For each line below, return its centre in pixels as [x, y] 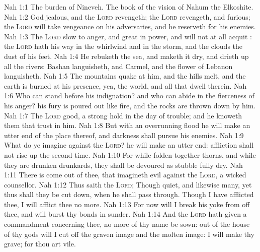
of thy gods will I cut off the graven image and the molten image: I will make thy [129, 234]
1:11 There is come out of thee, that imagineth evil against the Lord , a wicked [125, 175]
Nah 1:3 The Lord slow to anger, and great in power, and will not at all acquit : [128, 36]
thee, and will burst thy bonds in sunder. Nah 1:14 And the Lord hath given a [125, 214]
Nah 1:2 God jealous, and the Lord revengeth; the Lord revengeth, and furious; [127, 16]
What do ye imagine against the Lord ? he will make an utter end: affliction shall [129, 145]
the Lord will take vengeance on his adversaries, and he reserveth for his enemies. [130, 26]
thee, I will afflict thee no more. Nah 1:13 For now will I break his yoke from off [127, 204]
